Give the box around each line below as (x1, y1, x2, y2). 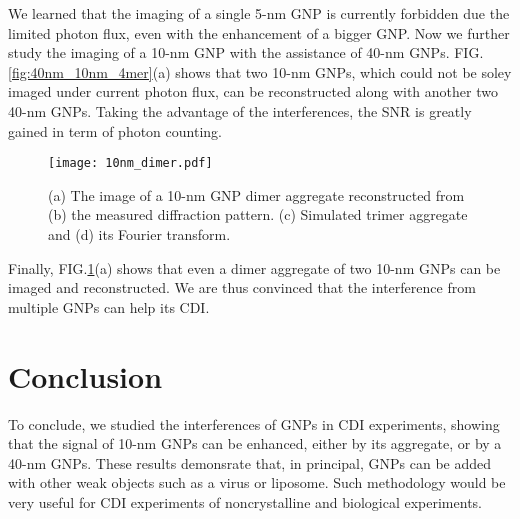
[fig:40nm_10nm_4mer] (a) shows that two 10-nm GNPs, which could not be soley (8, 61, 512, 82)
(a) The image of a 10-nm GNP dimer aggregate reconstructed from (48, 184, 465, 205)
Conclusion (8, 355, 163, 396)
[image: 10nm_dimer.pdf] (48, 156, 213, 171)
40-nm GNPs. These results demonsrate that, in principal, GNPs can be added (8, 452, 491, 473)
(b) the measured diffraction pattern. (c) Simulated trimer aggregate (48, 204, 468, 225)
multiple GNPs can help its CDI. (8, 296, 210, 317)
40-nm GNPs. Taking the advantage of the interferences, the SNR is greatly (8, 100, 472, 121)
